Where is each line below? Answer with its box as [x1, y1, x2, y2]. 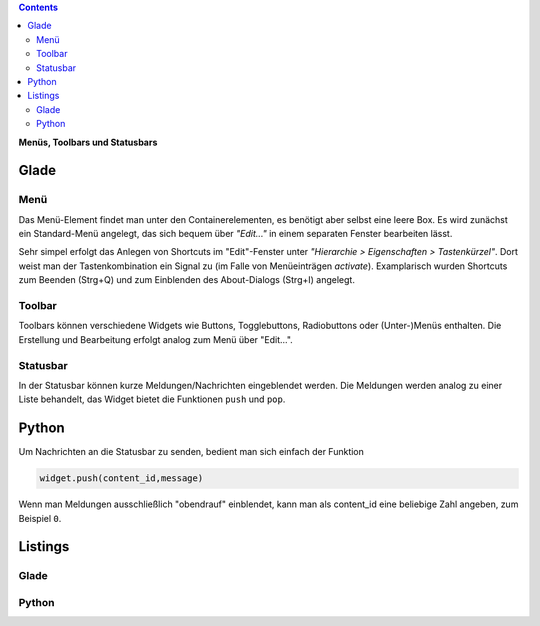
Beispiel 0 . [18, 512, 62, 524]
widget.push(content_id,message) [39, 473, 204, 484]
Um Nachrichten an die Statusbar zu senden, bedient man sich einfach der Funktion [18, 446, 365, 458]
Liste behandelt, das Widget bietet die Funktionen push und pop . [18, 393, 286, 405]
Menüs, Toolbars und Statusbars [18, 136, 158, 148]
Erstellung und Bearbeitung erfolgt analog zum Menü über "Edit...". [18, 333, 294, 345]
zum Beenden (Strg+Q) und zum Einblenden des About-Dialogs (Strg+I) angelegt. [18, 274, 355, 286]
